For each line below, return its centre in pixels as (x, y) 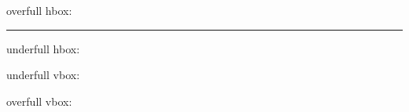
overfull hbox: (39, 10)
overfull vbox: (39, 101)
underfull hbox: (43, 48)
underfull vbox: (43, 75)
